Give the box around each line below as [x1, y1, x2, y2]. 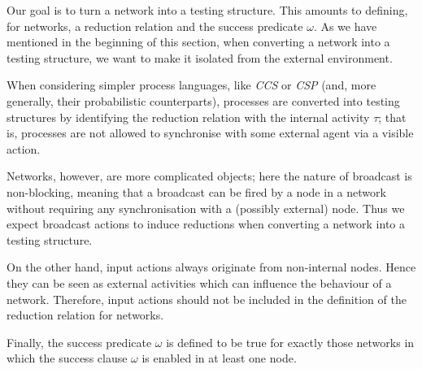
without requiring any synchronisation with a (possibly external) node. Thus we [7, 199, 405, 216]
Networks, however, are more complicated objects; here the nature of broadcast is [7, 167, 412, 184]
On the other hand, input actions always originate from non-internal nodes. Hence [7, 258, 416, 276]
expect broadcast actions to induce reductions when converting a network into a [7, 215, 405, 232]
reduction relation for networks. [7, 306, 164, 323]
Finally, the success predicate [7, 333, 152, 350]
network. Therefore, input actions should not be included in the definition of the [7, 290, 407, 307]
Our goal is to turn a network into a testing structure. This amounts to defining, [7, 2, 408, 18]
